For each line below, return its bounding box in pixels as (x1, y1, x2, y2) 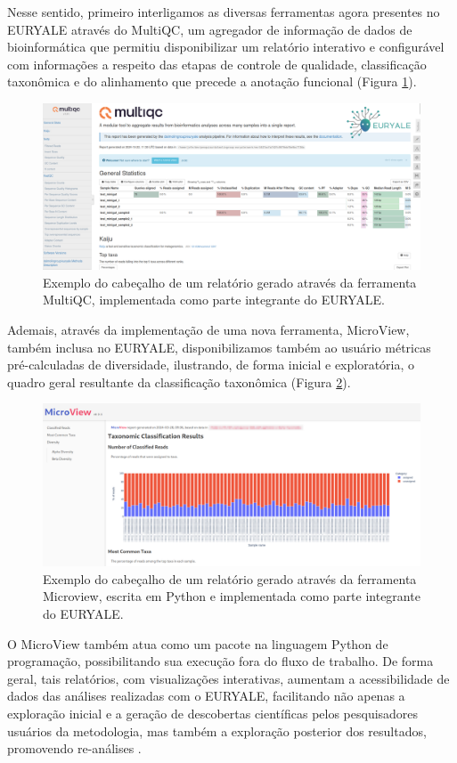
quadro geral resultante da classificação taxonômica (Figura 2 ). (7, 372, 351, 391)
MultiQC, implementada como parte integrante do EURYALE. (43, 290, 385, 309)
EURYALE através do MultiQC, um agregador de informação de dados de (7, 20, 412, 38)
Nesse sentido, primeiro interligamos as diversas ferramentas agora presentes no (7, 3, 440, 20)
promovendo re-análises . (7, 739, 142, 758)
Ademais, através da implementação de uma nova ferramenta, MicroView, (7, 320, 410, 338)
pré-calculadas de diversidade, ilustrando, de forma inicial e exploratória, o (7, 355, 415, 374)
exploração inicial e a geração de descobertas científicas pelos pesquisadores (7, 704, 419, 723)
